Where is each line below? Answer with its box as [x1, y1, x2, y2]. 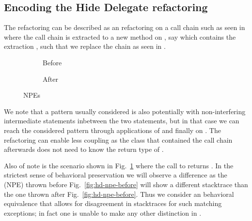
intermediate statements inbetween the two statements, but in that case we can [4, 116, 239, 126]
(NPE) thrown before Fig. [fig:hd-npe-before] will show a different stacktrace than [4, 179, 248, 189]
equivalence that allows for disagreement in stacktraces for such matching [4, 198, 222, 208]
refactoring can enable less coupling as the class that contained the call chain [4, 134, 233, 145]
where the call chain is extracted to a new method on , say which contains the [4, 31, 236, 42]
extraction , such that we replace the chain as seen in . [4, 41, 166, 51]
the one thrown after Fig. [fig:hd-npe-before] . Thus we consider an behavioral [4, 189, 234, 199]
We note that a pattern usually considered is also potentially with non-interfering [4, 106, 246, 116]
